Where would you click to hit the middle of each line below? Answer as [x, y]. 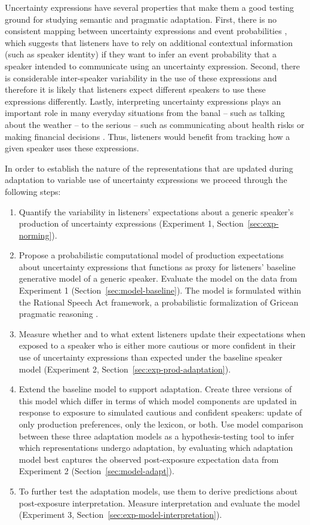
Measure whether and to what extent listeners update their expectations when [162, 333]
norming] [35, 235]
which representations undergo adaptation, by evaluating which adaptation [156, 448]
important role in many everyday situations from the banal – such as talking [145, 113]
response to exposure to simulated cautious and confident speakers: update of [160, 412]
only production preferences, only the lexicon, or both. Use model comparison [161, 424]
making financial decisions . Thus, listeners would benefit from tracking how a [148, 136]
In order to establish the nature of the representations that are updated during [149, 168]
